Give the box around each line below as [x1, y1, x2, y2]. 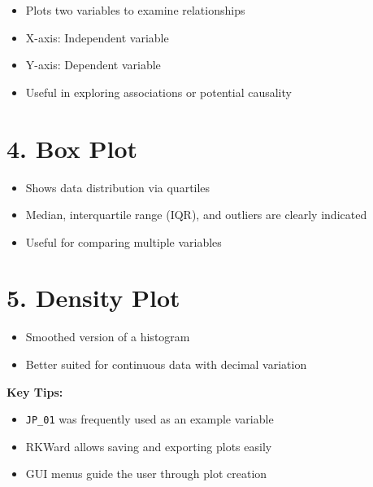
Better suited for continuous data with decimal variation [25, 356, 307, 372]
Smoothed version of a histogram [25, 328, 190, 345]
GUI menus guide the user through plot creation [25, 465, 267, 482]
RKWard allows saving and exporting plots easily [25, 437, 272, 454]
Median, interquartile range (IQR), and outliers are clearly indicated [25, 206, 367, 223]
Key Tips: [7, 383, 63, 400]
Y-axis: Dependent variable [25, 56, 161, 73]
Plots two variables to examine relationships [25, 2, 245, 18]
